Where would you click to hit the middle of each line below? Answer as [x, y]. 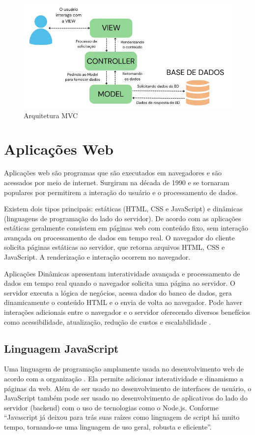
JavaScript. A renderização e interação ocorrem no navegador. [97, 257]
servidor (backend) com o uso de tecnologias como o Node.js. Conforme [111, 407]
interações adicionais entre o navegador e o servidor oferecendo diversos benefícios [127, 312]
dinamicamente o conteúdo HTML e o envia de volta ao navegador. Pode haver [123, 302]
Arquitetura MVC [51, 115]
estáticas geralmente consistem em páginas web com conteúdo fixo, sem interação [126, 228]
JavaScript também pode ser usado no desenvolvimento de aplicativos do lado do [126, 398]
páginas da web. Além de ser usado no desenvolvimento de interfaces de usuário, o [128, 388]
